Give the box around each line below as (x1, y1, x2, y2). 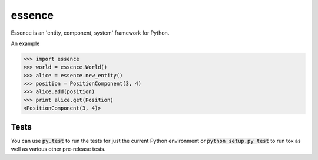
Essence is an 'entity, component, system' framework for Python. (11, 29, 170, 36)
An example (11, 40, 40, 47)
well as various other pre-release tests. (11, 145, 106, 152)
